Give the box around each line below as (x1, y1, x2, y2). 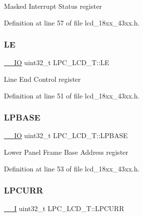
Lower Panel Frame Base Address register (4, 147, 128, 157)
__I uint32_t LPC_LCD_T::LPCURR (4, 203, 124, 214)
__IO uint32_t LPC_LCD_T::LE (4, 57, 109, 68)
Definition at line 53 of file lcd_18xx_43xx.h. (4, 163, 140, 173)
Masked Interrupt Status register (4, 1, 102, 11)
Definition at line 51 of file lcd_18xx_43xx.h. (4, 90, 140, 100)
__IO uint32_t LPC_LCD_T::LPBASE (4, 130, 128, 141)
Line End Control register (4, 74, 81, 84)
